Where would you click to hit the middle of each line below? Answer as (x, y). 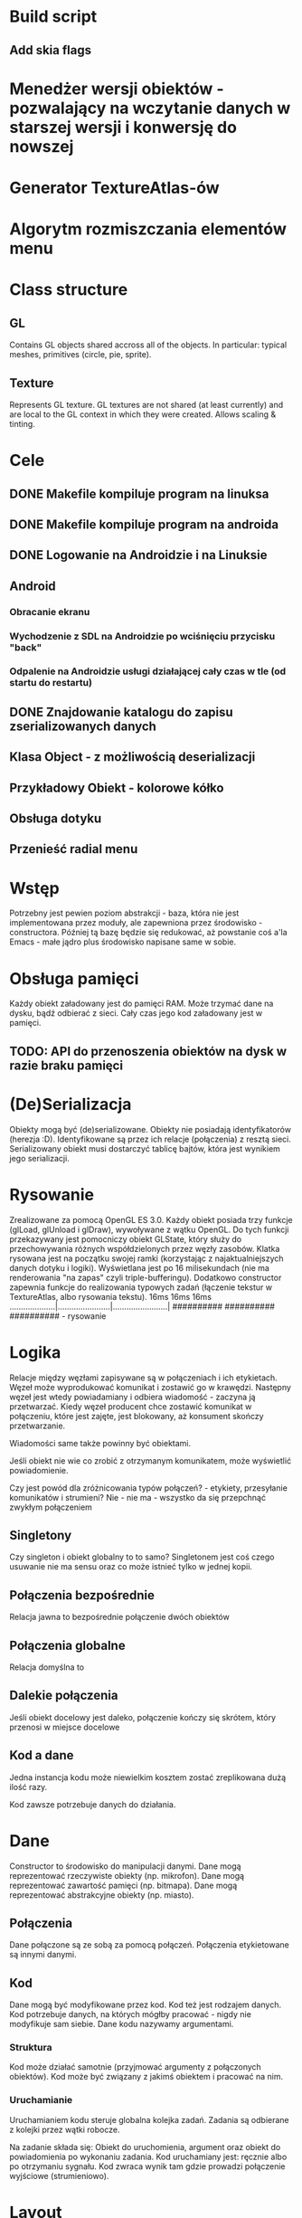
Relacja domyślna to (47, 1667)
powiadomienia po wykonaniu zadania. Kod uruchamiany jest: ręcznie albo (148, 2156)
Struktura (31, 2048)
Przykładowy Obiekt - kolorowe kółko (117, 787)
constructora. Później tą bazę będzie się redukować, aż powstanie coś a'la (148, 933)
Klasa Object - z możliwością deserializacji (132, 757)
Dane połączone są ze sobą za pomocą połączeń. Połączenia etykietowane (149, 1945)
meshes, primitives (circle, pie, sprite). (80, 355)
